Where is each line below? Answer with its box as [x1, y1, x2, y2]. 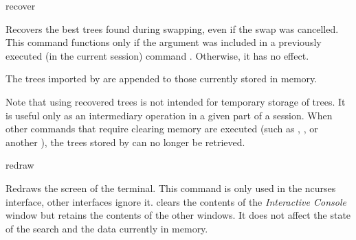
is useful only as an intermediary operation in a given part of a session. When [5, 108, 333, 122]
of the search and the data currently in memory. [5, 221, 208, 235]
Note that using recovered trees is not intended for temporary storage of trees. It [5, 94, 346, 108]
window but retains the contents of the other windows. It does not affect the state [5, 208, 351, 222]
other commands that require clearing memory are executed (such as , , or [5, 121, 318, 136]
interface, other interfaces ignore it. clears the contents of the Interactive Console [5, 194, 346, 208]
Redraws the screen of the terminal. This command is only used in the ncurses [5, 180, 336, 195]
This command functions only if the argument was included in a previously [5, 35, 322, 49]
